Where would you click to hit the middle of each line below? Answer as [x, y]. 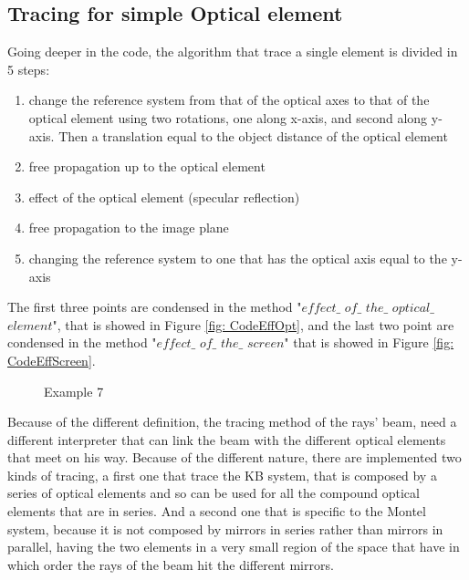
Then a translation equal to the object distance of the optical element [253, 135]
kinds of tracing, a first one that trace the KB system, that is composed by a [222, 475]
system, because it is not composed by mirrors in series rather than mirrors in [225, 528]
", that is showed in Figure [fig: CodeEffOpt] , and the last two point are [253, 324]
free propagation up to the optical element [147, 166]
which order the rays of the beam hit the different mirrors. [171, 564]
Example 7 [74, 391]
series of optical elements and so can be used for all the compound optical [214, 493]
